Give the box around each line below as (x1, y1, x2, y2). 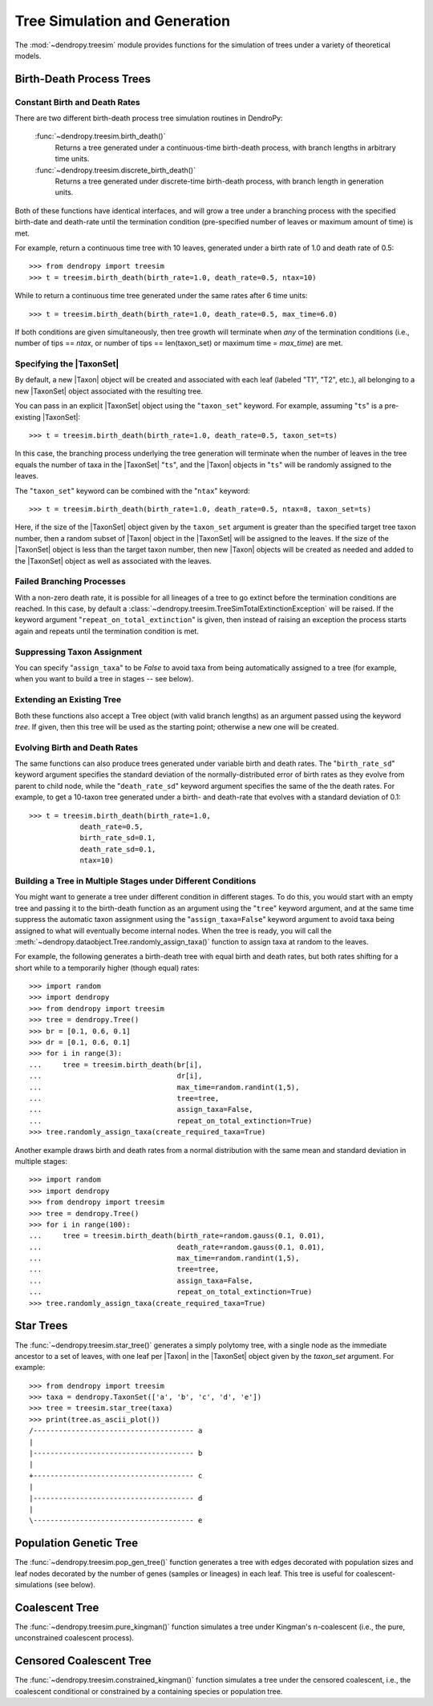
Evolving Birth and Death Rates (14, 742, 139, 753)
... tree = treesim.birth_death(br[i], (29, 1060, 203, 1069)
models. (14, 51, 42, 60)
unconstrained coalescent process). (14, 1633, 135, 1643)
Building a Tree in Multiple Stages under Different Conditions (14, 875, 257, 886)
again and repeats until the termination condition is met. (14, 626, 200, 636)
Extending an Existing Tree (14, 694, 122, 705)
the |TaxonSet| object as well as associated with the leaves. (14, 556, 212, 565)
